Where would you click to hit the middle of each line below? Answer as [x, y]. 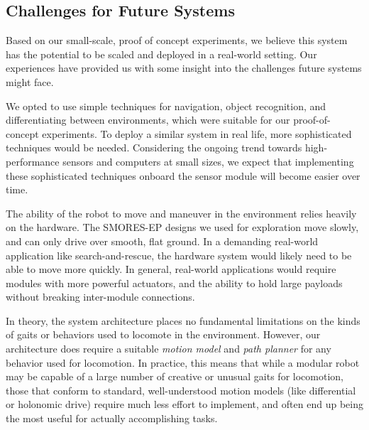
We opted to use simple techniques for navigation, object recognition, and [166, 106]
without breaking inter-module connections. [100, 297]
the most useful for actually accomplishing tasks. [112, 418]
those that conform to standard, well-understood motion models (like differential [181, 390]
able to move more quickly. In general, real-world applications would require [171, 269]
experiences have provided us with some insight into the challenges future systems [184, 68]
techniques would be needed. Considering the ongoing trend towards [154, 147]
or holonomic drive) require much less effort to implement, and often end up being [184, 404]
